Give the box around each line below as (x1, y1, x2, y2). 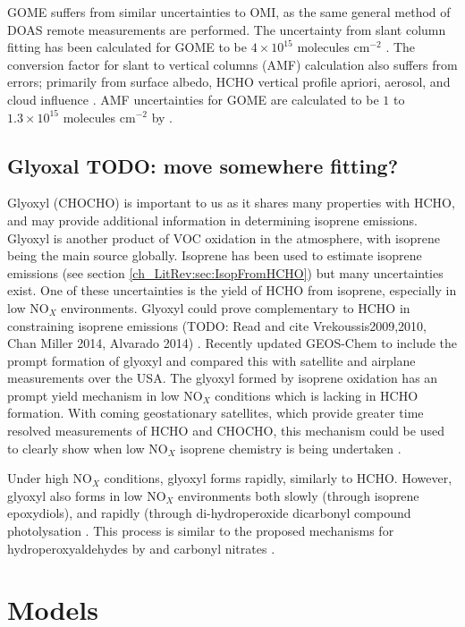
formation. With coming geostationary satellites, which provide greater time (7, 403, 424, 422)
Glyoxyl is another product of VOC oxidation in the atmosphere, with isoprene (7, 228, 440, 247)
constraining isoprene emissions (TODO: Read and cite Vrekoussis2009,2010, (7, 316, 427, 335)
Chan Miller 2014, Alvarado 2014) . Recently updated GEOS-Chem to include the (7, 334, 458, 352)
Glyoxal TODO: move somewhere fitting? (7, 151, 399, 179)
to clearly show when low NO (7, 438, 168, 457)
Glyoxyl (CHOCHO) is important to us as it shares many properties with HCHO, (7, 193, 455, 212)
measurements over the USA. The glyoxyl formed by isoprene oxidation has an (7, 369, 438, 387)
